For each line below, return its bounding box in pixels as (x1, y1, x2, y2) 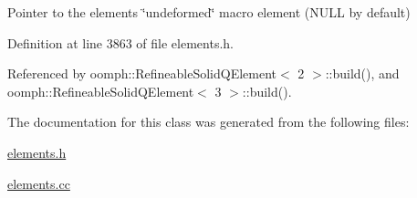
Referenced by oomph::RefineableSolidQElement (7, 64, 277, 83)
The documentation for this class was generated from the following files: (7, 112, 410, 131)
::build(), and (325, 64, 400, 83)
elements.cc (7, 173, 70, 193)
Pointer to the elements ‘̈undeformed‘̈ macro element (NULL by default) (7, 3, 411, 21)
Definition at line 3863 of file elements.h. (7, 33, 234, 52)
